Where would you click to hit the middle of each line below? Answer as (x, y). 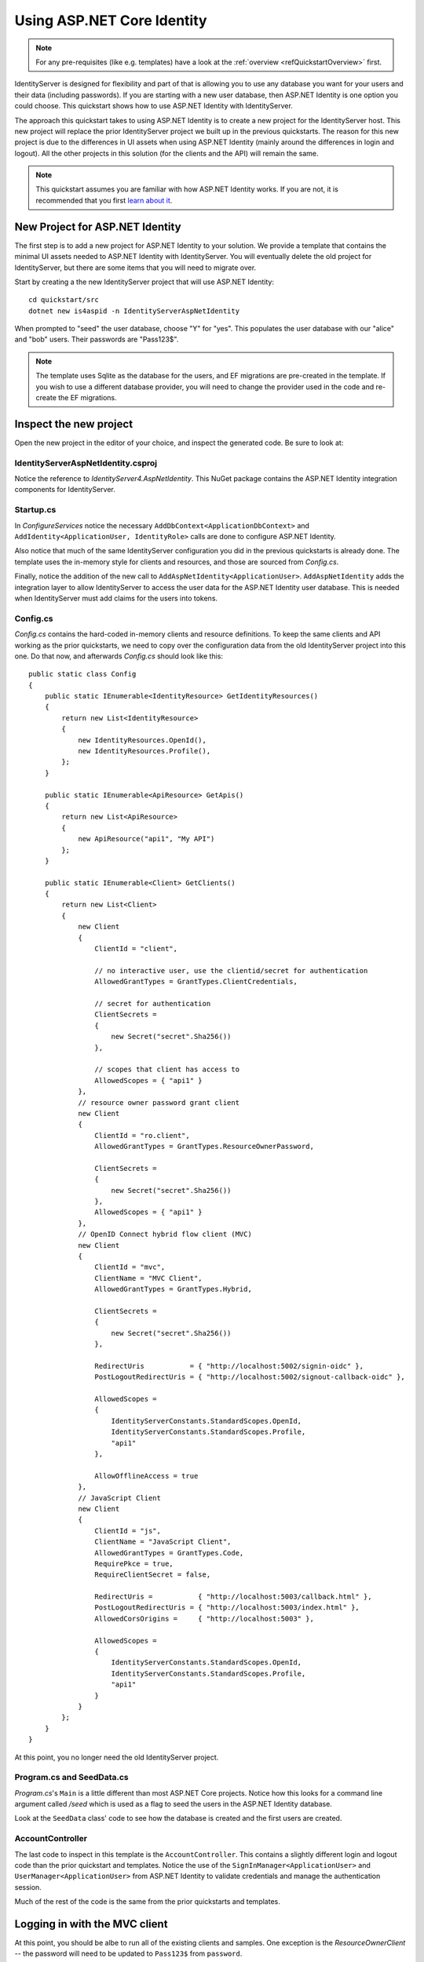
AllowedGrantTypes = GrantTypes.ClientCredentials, (196, 982)
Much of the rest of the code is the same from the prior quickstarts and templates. (147, 1902)
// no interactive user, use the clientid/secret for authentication (231, 970)
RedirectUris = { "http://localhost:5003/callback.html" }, (233, 1597)
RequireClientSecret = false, (153, 1575)
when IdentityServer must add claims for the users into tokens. (116, 598)
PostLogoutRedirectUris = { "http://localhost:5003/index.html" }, (227, 1608)
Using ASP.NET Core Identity (111, 20)
